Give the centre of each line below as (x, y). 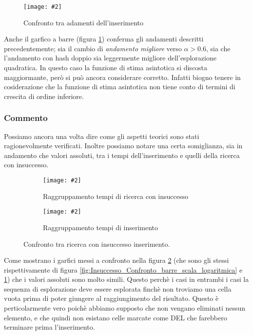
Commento (26, 118)
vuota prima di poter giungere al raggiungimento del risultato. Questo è (111, 298)
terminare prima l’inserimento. (49, 327)
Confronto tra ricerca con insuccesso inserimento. (97, 244)
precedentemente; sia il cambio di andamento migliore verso (93, 48)
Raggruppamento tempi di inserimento (101, 227)
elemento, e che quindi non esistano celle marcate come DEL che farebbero (116, 317)
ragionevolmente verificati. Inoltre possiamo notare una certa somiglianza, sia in (123, 146)
